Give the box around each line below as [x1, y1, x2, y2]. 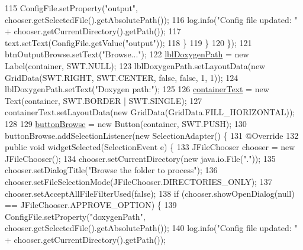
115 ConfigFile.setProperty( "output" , [5, 2, 138, 14]
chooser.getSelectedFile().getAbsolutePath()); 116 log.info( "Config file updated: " [5, 13, 298, 25]
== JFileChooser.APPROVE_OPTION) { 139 [5, 199, 177, 211]
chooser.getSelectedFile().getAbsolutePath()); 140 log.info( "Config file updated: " [5, 222, 298, 234]
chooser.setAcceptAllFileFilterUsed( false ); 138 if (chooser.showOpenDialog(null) [5, 187, 295, 199]
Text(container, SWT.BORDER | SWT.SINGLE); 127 [5, 94, 202, 106]
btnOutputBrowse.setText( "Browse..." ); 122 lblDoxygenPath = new [5, 48, 249, 60]
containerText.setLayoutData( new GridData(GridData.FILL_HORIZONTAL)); [5, 106, 295, 118]
